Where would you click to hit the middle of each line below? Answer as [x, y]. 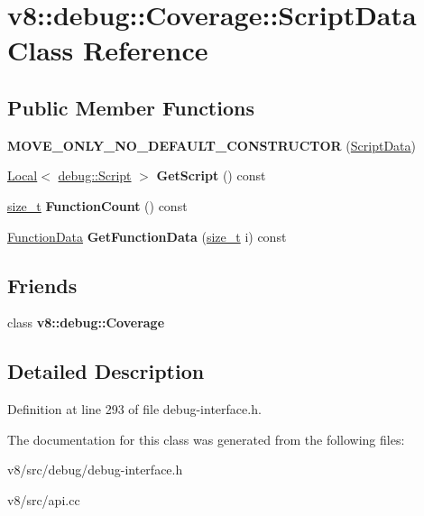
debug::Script [95, 175]
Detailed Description [106, 371]
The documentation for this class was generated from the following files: [206, 439]
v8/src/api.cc [44, 499]
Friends [42, 285]
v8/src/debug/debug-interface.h [95, 470]
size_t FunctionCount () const [97, 205]
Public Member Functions [131, 107]
